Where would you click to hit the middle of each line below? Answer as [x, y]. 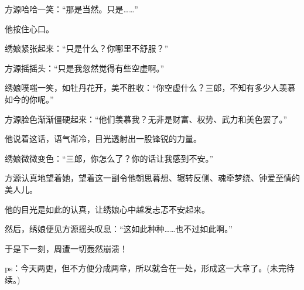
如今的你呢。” [29, 99]
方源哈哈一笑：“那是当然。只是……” [71, 9]
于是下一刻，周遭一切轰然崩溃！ [66, 248]
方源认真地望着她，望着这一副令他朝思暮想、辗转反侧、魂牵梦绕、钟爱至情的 [152, 178]
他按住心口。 [29, 28]
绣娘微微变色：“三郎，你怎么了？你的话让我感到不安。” [109, 158]
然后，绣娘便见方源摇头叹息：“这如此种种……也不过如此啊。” [119, 229]
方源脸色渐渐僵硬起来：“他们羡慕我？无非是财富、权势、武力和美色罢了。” [146, 119]
